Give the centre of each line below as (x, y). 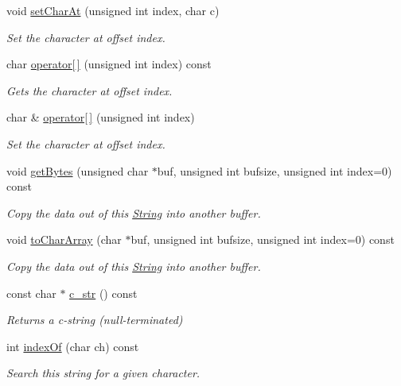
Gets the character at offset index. (90, 90)
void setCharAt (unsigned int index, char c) (113, 10)
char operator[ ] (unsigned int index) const (109, 64)
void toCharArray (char (64, 239)
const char (31, 293)
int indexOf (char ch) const (73, 346)
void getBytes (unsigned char (78, 170)
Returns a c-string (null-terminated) (95, 320)
